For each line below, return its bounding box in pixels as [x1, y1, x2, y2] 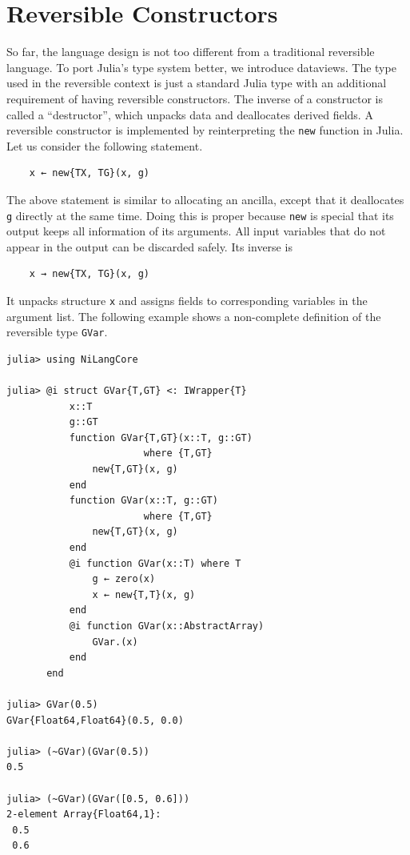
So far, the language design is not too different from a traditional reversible [6, 43, 375, 60]
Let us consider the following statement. [6, 137, 203, 154]
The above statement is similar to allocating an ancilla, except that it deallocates [6, 191, 404, 207]
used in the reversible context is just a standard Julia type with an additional [6, 74, 387, 91]
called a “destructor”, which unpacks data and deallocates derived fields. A [6, 106, 373, 122]
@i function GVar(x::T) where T [69, 557, 241, 569]
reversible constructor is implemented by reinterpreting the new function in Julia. [6, 122, 404, 138]
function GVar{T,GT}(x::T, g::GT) [69, 432, 253, 444]
